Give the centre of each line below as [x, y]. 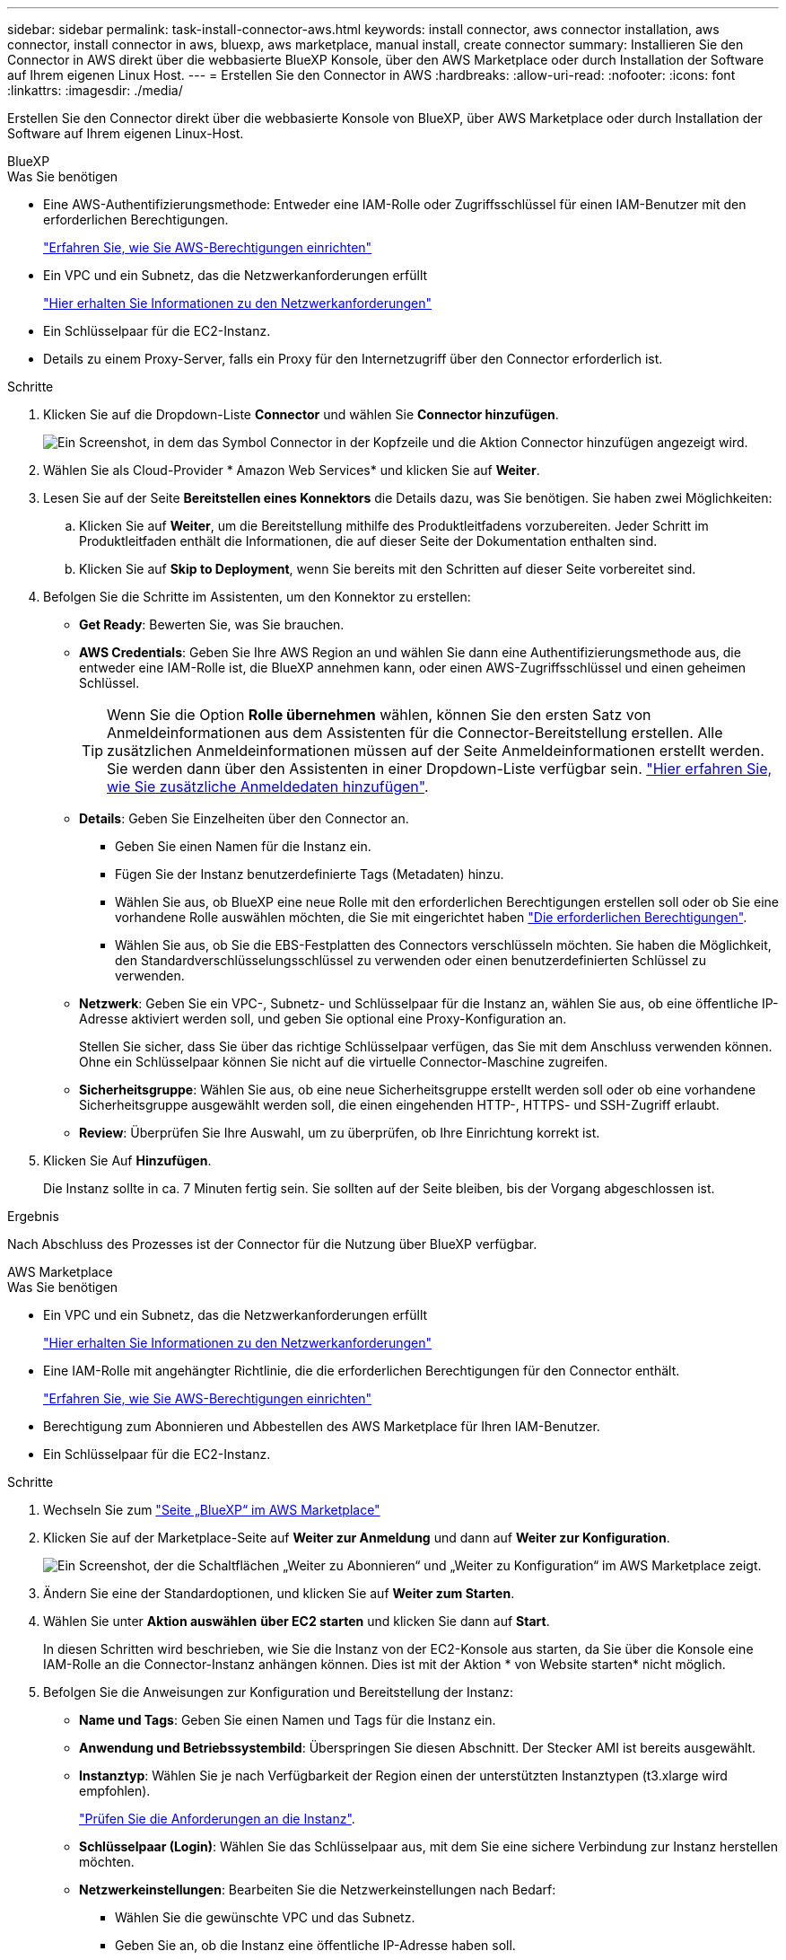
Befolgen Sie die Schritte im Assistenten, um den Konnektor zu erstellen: [257, 597]
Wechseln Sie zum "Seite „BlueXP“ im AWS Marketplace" [212, 1510]
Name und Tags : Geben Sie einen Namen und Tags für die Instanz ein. [288, 1720]
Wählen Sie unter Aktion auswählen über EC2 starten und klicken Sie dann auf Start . [297, 1621]
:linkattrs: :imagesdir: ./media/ [95, 90]
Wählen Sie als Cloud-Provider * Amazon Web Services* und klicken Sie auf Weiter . [292, 470]
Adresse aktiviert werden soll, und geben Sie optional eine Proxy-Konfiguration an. [323, 1019]
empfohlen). [115, 1791]
